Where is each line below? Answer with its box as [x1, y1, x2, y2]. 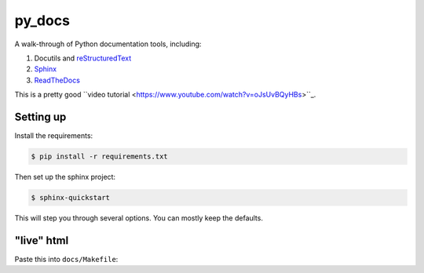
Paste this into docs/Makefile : [14, 254, 119, 264]
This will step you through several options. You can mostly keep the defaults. [14, 213, 263, 223]
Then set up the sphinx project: [14, 172, 116, 181]
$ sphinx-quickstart [31, 193, 110, 202]
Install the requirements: [14, 131, 93, 140]
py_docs [14, 12, 71, 29]
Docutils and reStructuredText [34, 53, 132, 63]
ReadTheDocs [34, 75, 80, 85]
